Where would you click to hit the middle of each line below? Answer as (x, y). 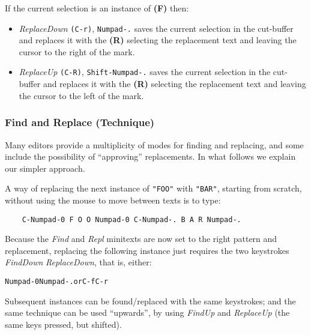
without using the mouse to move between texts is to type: (113, 200)
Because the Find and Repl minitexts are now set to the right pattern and (141, 239)
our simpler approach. (45, 168)
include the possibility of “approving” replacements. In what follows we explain (150, 156)
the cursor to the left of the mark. (81, 95)
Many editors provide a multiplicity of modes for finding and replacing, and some (154, 144)
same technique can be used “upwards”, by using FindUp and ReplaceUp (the (147, 312)
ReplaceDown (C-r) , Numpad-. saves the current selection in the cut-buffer (156, 28)
